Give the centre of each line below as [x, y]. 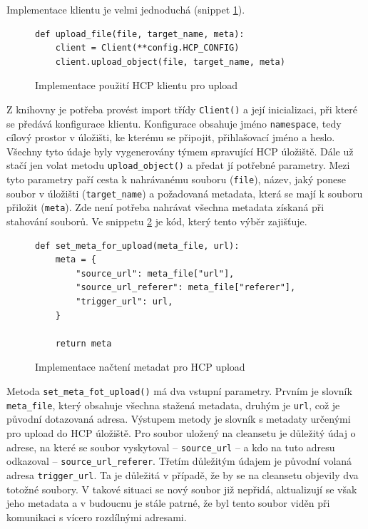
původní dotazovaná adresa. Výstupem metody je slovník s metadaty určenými [179, 419]
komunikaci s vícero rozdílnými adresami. [97, 517]
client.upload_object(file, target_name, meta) [170, 62]
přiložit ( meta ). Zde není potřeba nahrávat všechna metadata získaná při [165, 207]
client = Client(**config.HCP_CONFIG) [147, 48]
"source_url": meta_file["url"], [155, 273]
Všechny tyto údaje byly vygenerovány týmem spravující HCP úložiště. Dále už [180, 151]
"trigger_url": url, [124, 302]
